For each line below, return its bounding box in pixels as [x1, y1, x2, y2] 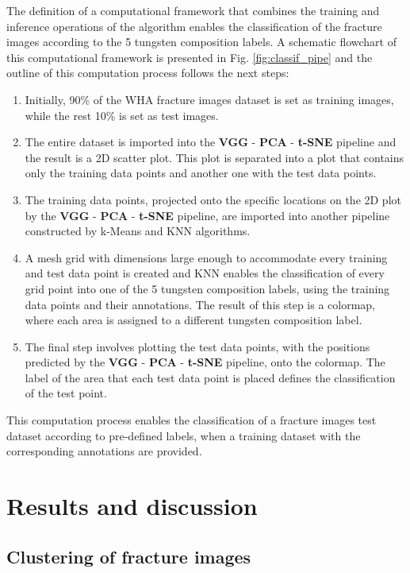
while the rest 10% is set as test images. [25, 106, 219, 123]
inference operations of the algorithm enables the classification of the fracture [6, 17, 382, 34]
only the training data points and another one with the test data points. [25, 165, 377, 181]
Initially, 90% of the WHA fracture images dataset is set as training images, [25, 91, 394, 107]
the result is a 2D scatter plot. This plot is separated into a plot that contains [25, 149, 404, 165]
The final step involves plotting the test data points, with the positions [25, 338, 370, 354]
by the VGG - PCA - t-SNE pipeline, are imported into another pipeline [25, 207, 390, 223]
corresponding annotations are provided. [6, 443, 202, 459]
